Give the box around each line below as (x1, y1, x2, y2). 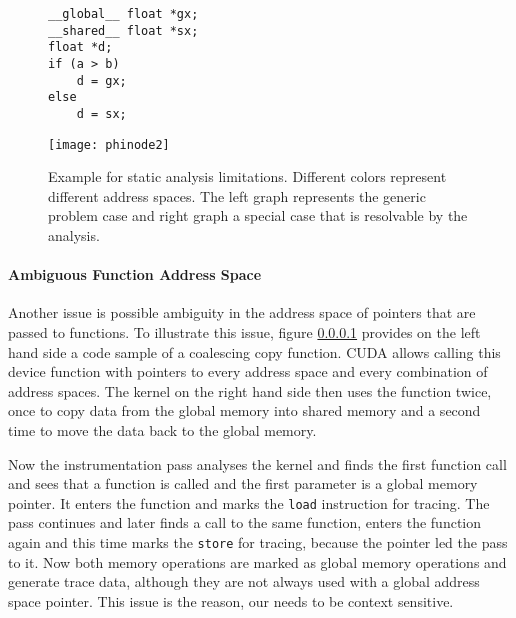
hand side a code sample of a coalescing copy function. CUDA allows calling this (8, 341, 501, 362)
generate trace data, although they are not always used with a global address (8, 571, 480, 592)
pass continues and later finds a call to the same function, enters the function (8, 512, 482, 533)
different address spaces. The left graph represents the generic (48, 185, 426, 206)
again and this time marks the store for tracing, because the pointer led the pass (8, 532, 508, 553)
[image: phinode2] (48, 137, 170, 152)
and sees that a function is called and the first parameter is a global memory (8, 473, 478, 494)
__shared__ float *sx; (48, 23, 199, 38)
